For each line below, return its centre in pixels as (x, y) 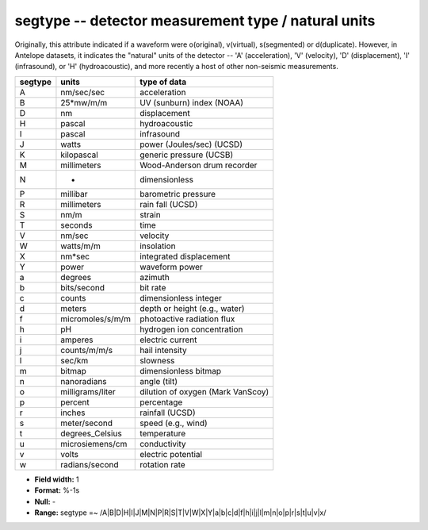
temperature (163, 433)
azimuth (155, 277)
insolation (158, 246)
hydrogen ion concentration (191, 329)
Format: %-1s (57, 490)
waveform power (172, 267)
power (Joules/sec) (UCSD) (191, 144)
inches (73, 413)
